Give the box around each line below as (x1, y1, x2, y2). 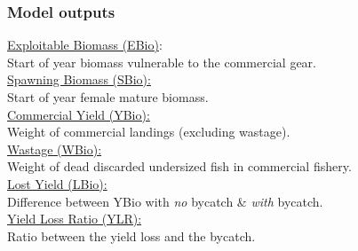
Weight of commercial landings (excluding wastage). (7, 122, 290, 141)
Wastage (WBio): (7, 139, 102, 158)
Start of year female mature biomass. (7, 88, 209, 106)
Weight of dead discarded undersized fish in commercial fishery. (7, 157, 352, 176)
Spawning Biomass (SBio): (7, 70, 151, 89)
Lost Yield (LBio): (7, 174, 107, 192)
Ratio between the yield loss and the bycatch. (7, 226, 256, 245)
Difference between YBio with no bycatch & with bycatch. (7, 192, 323, 210)
